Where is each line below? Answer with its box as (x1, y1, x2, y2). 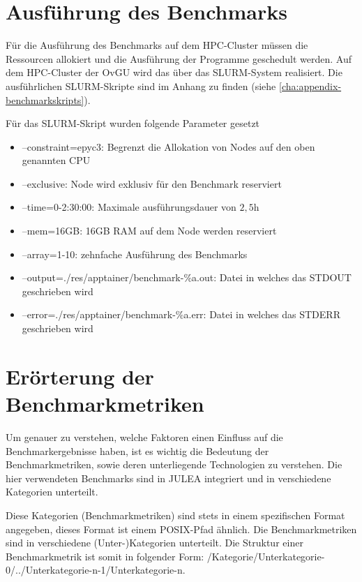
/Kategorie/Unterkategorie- (206, 549, 325, 563)
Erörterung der (6, 361, 154, 390)
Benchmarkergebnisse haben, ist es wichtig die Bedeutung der (6, 443, 269, 458)
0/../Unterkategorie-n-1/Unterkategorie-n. (6, 562, 186, 577)
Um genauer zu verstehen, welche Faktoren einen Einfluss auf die (6, 429, 283, 444)
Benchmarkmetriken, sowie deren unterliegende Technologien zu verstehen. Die (6, 457, 342, 472)
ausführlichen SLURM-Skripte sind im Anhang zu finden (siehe (6, 78, 276, 93)
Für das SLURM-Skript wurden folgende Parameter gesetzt (6, 116, 260, 130)
